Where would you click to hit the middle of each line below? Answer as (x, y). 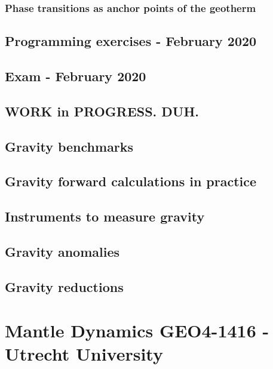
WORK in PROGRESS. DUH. (102, 111)
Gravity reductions (64, 286)
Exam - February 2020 (76, 76)
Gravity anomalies (62, 251)
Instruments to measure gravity (105, 216)
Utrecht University (84, 354)
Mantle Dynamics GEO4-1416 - (137, 330)
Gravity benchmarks (69, 146)
